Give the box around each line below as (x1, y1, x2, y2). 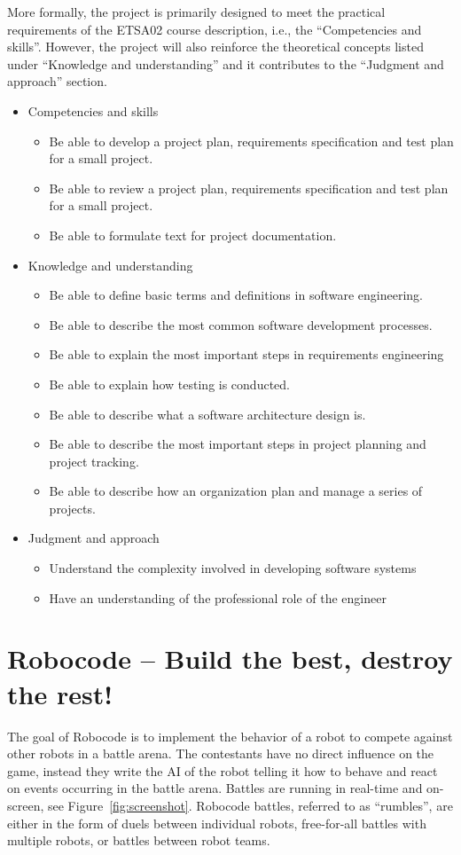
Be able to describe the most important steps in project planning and (49, 435, 426, 453)
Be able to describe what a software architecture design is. (49, 404, 366, 423)
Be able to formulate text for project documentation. (49, 225, 337, 244)
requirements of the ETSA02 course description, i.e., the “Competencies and (7, 20, 422, 38)
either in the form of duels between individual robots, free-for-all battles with (7, 813, 426, 832)
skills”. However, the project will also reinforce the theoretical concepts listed (7, 37, 424, 56)
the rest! (7, 675, 113, 711)
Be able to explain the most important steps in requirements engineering (49, 345, 444, 364)
